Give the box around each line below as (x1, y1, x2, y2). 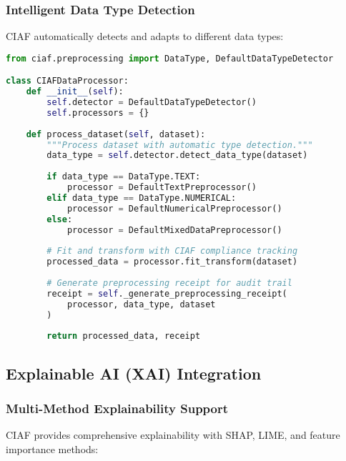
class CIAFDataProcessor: (6, 76, 129, 86)
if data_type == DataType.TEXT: (46, 172, 201, 182)
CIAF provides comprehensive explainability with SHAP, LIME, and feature (6, 427, 340, 442)
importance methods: (6, 441, 99, 456)
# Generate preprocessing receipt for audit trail (46, 277, 292, 288)
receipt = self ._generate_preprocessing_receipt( (46, 288, 287, 299)
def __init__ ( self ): (26, 86, 124, 97)
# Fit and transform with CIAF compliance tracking (46, 246, 298, 257)
